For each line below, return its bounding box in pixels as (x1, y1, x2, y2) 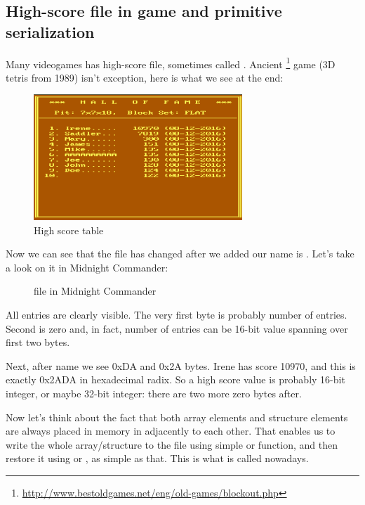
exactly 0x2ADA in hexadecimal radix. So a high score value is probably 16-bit (6, 372, 345, 387)
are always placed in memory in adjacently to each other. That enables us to (6, 423, 336, 438)
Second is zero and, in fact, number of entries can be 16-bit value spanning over (6, 321, 348, 335)
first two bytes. (6, 335, 70, 350)
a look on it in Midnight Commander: (6, 260, 168, 274)
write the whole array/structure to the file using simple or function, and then (6, 437, 338, 452)
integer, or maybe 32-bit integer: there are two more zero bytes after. (6, 385, 302, 400)
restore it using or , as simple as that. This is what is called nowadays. (6, 451, 309, 466)
